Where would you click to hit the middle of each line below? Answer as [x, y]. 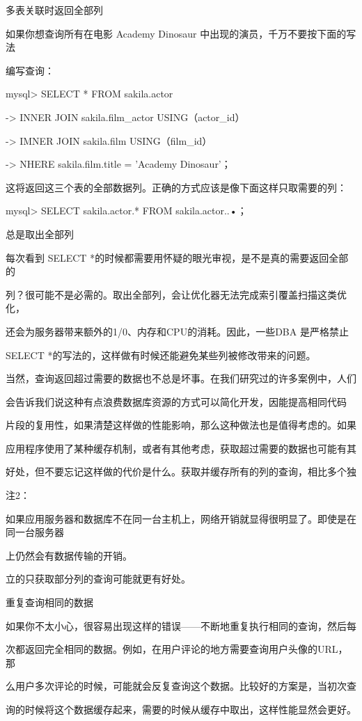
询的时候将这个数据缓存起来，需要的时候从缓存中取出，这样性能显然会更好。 [181, 709]
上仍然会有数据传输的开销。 [69, 555]
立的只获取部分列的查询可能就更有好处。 [98, 579]
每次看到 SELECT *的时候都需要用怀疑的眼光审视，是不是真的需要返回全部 [177, 257]
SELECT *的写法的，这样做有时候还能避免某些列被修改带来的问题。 [161, 355]
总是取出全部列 [40, 233]
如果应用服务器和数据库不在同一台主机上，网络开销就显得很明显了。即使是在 [181, 518]
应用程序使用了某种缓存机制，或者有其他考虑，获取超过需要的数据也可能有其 [181, 448]
